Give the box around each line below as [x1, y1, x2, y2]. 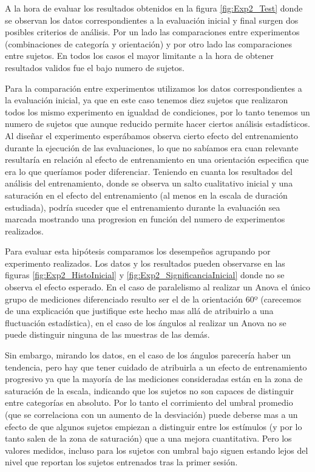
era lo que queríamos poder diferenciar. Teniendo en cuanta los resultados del [5, 165, 293, 177]
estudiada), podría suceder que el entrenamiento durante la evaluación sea [5, 200, 280, 213]
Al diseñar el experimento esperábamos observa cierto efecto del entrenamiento [5, 129, 299, 142]
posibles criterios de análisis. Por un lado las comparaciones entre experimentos [5, 26, 300, 38]
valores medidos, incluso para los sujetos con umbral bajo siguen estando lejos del [5, 443, 308, 456]
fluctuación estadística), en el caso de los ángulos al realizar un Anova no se [5, 316, 286, 329]
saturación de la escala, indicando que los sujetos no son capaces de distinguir [5, 384, 294, 397]
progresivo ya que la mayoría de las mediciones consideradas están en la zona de [5, 372, 303, 385]
